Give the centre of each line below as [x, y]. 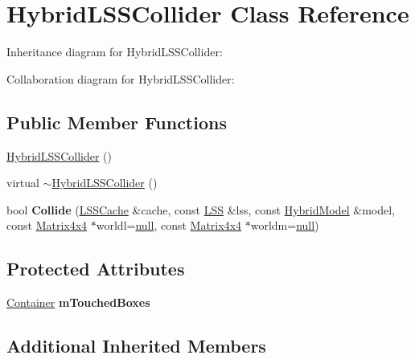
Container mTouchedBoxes [78, 302]
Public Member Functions [117, 122]
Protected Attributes [96, 269]
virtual [23, 183]
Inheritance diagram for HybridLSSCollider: [115, 52]
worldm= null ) [285, 225]
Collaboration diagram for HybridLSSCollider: [121, 78]
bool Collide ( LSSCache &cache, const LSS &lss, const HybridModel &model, [201, 209]
